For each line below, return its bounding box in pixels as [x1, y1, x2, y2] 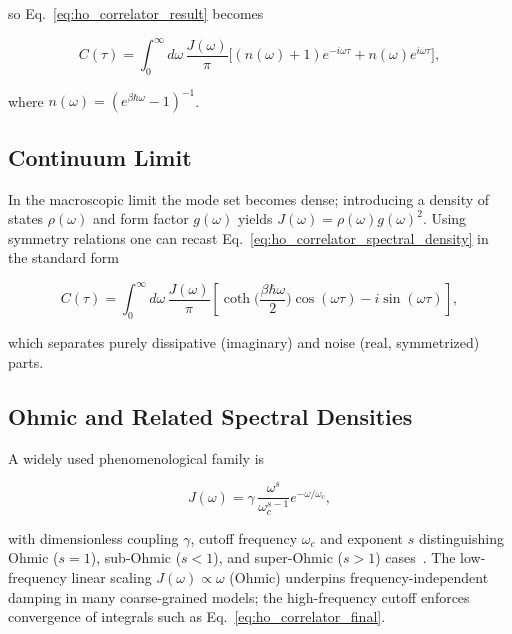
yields [237, 208, 273, 229]
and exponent [320, 527, 404, 548]
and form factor [92, 208, 189, 229]
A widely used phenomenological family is [8, 447, 265, 468]
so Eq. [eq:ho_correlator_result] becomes [8, 3, 264, 23]
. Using [422, 208, 467, 229]
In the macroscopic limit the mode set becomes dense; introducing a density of [8, 188, 490, 209]
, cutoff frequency [190, 527, 298, 548]
